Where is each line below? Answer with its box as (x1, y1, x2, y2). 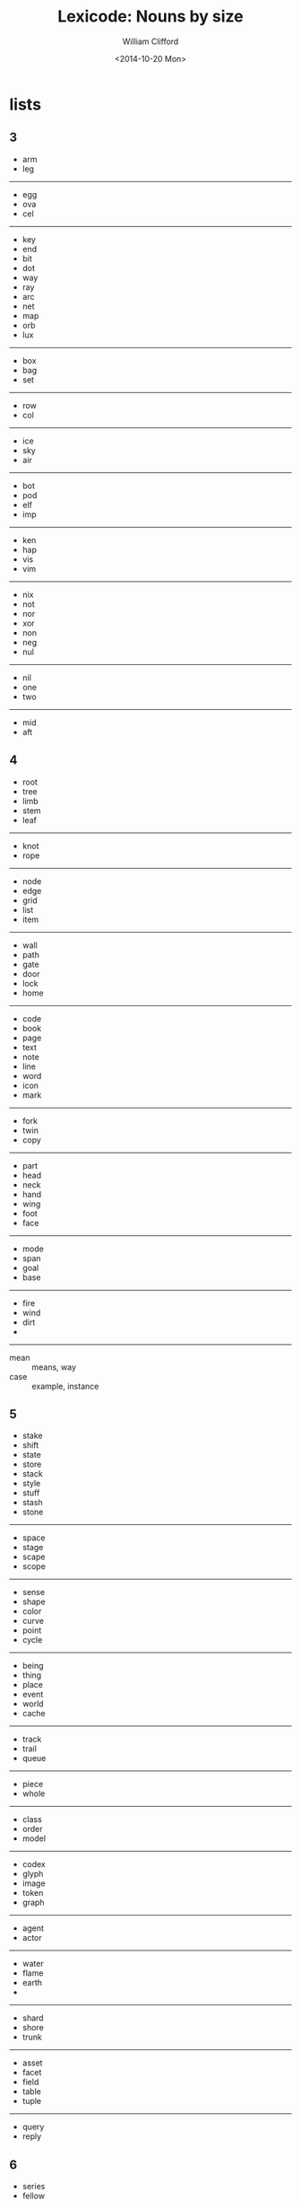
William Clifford (122, 36, 179, 47)
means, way (31, 1362, 77, 1372)
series (21, 2181, 46, 2192)
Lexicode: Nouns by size (57, 6, 244, 27)
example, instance (31, 1381, 99, 1391)
